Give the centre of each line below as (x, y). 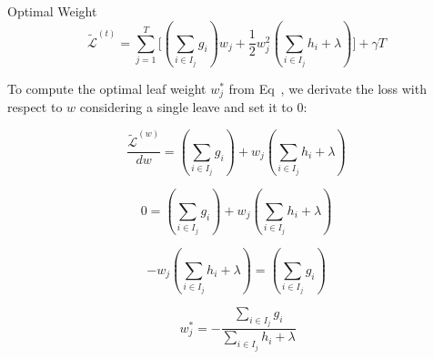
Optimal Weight (52, 11)
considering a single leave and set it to (186, 107)
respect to (35, 107)
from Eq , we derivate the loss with (328, 88)
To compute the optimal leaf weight (107, 88)
